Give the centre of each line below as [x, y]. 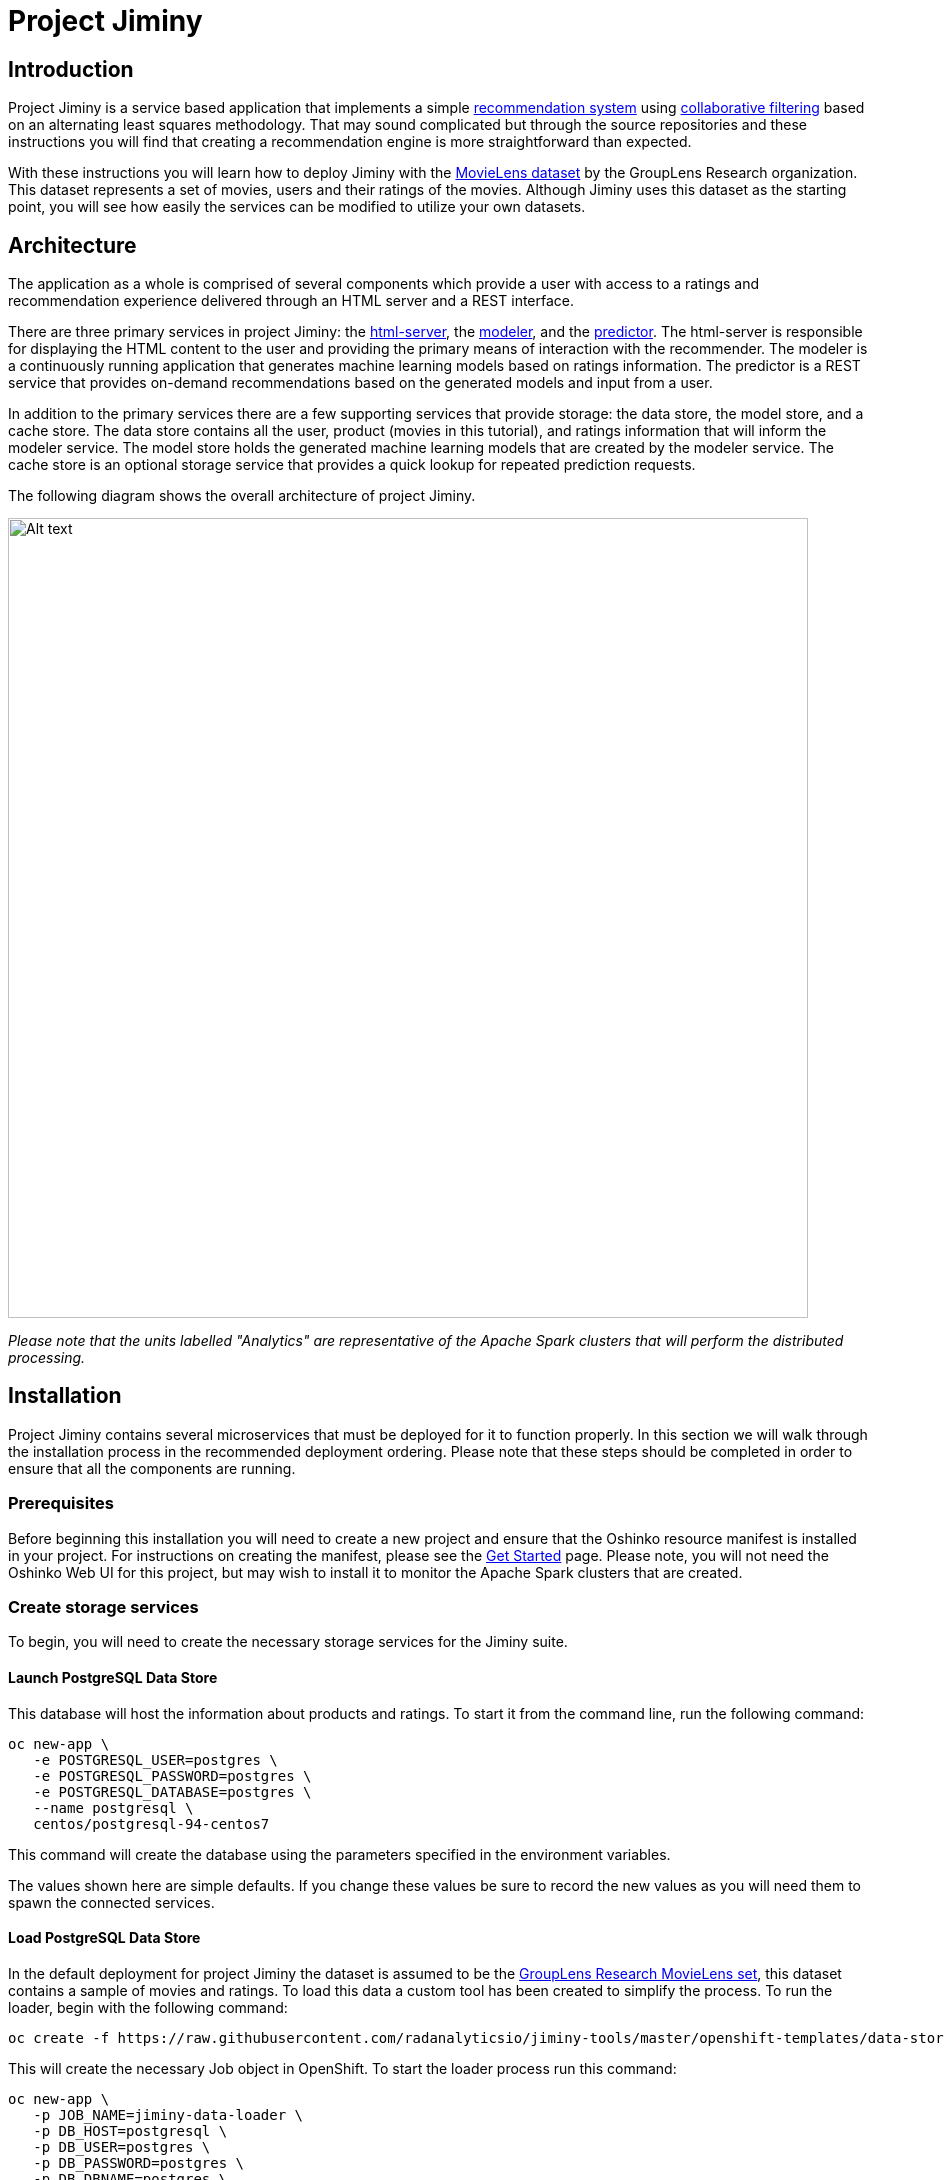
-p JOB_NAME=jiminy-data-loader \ [168, 2114]
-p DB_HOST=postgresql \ [130, 2130]
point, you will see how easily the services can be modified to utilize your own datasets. [297, 207]
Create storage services [103, 1606]
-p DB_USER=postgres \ [122, 2146]
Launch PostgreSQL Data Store [113, 1677]
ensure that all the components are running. [152, 1468]
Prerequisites [61, 1503]
